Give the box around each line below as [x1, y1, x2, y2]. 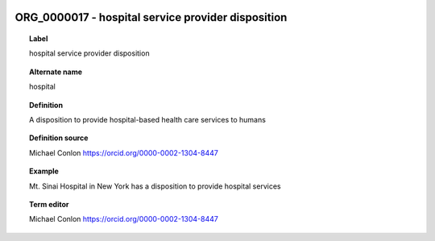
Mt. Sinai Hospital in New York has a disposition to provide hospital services [29, 181, 281, 191]
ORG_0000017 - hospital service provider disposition [14, 10, 288, 24]
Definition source [29, 133, 89, 143]
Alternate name [29, 67, 83, 77]
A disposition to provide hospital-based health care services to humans [29, 114, 266, 124]
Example [29, 166, 60, 177]
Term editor [29, 199, 69, 209]
